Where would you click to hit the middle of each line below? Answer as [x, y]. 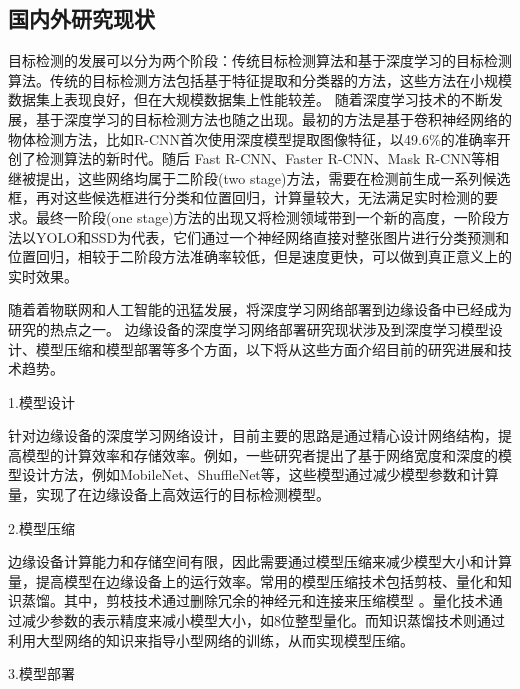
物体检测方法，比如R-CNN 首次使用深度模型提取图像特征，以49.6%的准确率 [252, 138]
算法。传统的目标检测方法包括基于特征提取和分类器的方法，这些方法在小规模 [260, 79]
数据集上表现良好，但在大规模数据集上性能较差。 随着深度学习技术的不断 [248, 99]
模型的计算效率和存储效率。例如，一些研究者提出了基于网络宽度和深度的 [259, 454]
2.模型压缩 [41, 527]
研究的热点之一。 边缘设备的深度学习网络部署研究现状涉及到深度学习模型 [248, 328]
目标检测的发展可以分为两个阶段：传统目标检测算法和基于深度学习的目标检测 [260, 60]
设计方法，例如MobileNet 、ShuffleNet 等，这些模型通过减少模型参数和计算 [260, 474]
